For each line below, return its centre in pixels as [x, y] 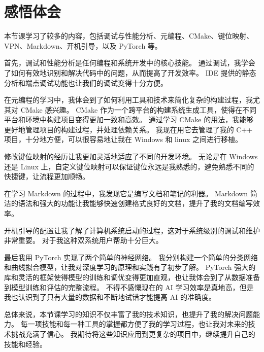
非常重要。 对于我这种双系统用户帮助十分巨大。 [84, 240]
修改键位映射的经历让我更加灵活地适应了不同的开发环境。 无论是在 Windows [131, 156]
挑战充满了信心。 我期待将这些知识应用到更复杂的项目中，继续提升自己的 [133, 333]
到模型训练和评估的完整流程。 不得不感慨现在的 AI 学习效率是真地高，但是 [129, 287]
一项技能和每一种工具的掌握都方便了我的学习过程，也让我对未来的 [138, 324]
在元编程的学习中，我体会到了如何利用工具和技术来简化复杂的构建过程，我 [128, 100]
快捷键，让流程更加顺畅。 [47, 176]
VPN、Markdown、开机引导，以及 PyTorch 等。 [83, 45]
